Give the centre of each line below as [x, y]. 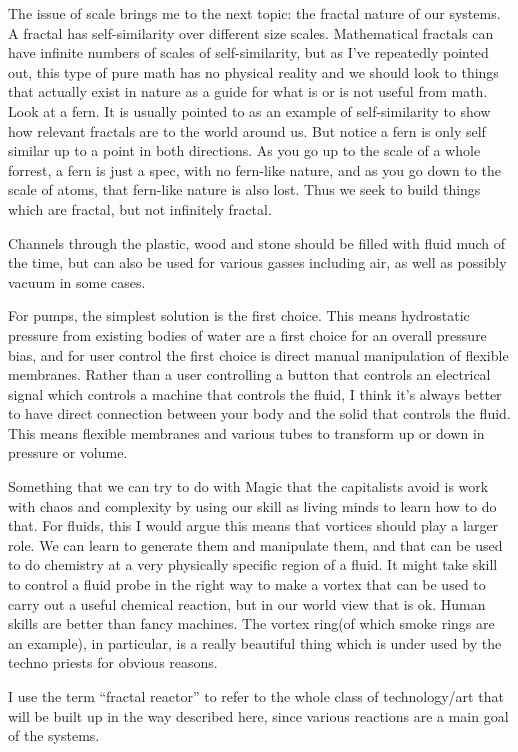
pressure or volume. [68, 452]
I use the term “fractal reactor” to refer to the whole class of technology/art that [256, 696]
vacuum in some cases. [77, 281]
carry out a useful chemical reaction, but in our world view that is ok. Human [247, 603]
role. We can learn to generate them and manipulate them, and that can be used [255, 544]
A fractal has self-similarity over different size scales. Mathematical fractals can [251, 32]
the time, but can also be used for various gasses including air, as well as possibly [257, 262]
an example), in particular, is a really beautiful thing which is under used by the [255, 642]
